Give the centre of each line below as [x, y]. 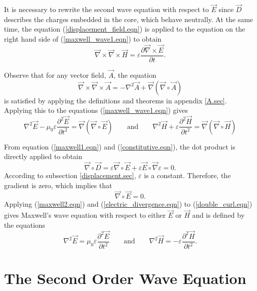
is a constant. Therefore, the [187, 175]
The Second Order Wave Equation [125, 278]
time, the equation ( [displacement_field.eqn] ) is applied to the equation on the [125, 29]
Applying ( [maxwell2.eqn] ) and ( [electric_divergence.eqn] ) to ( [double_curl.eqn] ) [128, 204]
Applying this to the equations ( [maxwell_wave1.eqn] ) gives [96, 110]
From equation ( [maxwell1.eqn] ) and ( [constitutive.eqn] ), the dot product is [120, 146]
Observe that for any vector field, [55, 75]
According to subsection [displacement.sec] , [70, 175]
